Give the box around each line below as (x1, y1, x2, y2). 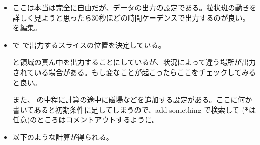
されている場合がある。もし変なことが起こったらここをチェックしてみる (12, 66, 256, 77)
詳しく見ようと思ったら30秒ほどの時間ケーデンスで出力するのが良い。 (12, 12, 250, 23)
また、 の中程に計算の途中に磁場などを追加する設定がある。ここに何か (12, 94, 252, 105)
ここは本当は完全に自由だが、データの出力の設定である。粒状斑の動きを (12, 2, 257, 12)
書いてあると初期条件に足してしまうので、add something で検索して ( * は (12, 104, 256, 115)
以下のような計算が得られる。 (12, 131, 113, 142)
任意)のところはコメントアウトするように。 (12, 114, 159, 125)
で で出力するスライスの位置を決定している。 (12, 39, 166, 50)
